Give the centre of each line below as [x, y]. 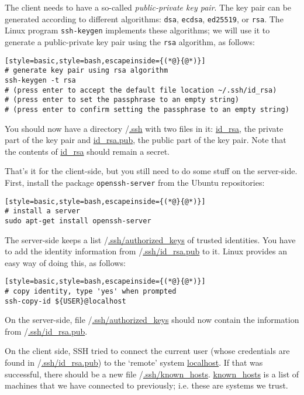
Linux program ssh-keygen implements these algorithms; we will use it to [137, 30]
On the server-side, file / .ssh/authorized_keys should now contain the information [152, 320]
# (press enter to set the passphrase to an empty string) [122, 100]
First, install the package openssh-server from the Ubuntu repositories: [135, 182]
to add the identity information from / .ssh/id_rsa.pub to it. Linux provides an [146, 251]
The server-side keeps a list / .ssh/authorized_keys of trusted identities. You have [150, 239]
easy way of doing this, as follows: [65, 262]
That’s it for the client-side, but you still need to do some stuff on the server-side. [151, 171]
